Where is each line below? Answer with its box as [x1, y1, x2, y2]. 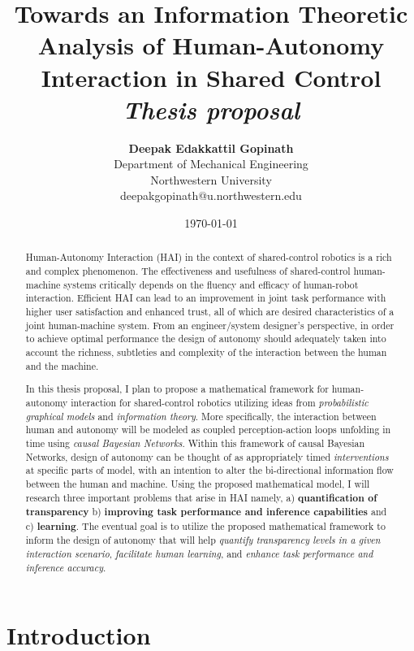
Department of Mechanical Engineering [114, 155, 308, 172]
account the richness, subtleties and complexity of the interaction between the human [25, 345, 387, 359]
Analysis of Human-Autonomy [37, 28, 385, 62]
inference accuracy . [25, 560, 106, 574]
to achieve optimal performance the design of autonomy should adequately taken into [25, 332, 386, 345]
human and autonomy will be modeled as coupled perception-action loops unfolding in [25, 423, 391, 436]
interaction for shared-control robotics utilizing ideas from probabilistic [71, 395, 369, 409]
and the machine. [25, 358, 99, 372]
